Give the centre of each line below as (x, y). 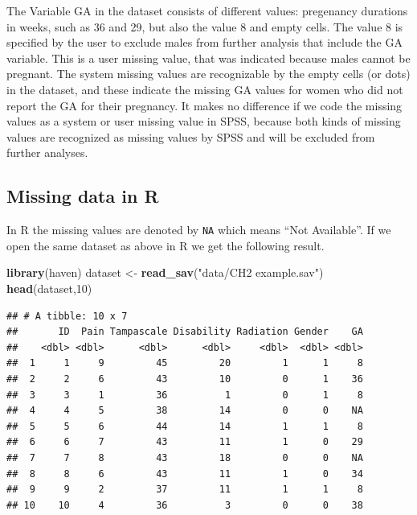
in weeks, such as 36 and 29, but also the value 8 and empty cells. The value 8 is (205, 26)
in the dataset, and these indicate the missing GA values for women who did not (205, 89)
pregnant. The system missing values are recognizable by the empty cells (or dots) (208, 74)
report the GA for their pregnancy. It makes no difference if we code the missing (204, 105)
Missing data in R (83, 196)
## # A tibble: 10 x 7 (67, 316)
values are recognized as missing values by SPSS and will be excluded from (191, 136)
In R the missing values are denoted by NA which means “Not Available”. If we (199, 230)
